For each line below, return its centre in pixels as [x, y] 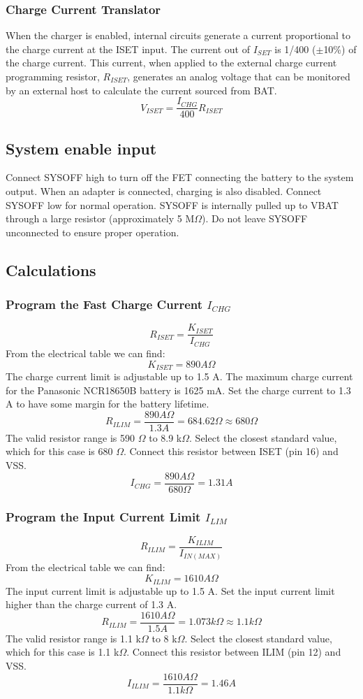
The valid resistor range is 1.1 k [73, 638]
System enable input [81, 148]
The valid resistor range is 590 [71, 437]
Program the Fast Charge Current [104, 304]
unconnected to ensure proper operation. [92, 232]
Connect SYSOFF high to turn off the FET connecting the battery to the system [180, 177]
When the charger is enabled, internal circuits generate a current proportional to [178, 35]
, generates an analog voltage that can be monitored [239, 76]
